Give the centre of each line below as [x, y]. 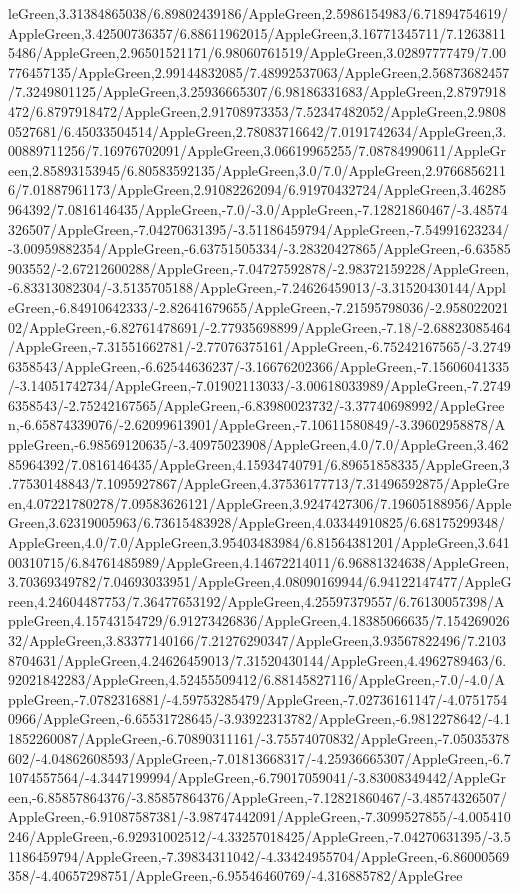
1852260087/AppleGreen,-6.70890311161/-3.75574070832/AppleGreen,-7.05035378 [259, 737]
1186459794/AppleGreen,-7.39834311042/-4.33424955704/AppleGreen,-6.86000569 [259, 855]
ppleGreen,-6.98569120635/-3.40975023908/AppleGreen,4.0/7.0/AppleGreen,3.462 [258, 444]
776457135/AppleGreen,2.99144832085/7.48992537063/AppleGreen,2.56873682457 [259, 71]
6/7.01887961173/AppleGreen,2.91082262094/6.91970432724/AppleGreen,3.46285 [257, 189]
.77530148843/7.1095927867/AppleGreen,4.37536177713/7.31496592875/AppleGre [259, 483]
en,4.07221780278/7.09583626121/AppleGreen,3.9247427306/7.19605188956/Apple [260, 502]
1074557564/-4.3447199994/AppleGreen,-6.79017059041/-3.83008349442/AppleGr [257, 777]
